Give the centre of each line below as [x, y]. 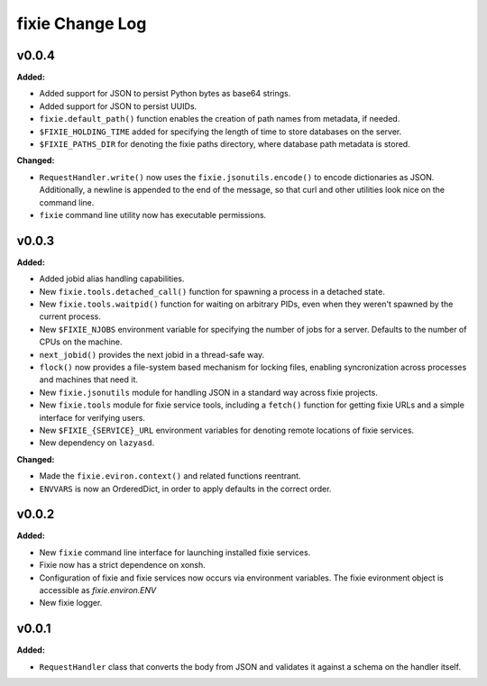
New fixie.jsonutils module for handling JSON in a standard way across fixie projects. [208, 392]
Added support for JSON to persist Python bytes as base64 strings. [165, 94]
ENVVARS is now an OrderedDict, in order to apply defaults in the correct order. [185, 489]
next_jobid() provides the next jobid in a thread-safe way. [152, 354]
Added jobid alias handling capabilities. [112, 279]
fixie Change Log [82, 23]
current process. [70, 316]
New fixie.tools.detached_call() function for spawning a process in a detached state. [212, 291]
